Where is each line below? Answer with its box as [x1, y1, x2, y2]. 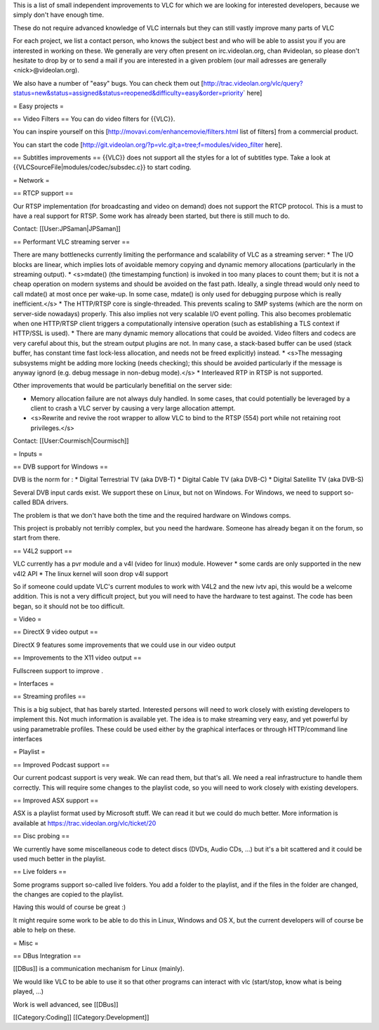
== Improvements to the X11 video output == [13, 653, 142, 662]
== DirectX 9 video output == [13, 627, 98, 636]
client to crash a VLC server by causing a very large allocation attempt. [30, 404, 236, 412]
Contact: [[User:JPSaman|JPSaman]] [13, 225, 121, 233]
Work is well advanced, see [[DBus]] [13, 1000, 119, 1008]
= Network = [13, 176, 50, 184]
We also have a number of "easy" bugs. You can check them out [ [13, 79, 204, 87]
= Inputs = [13, 450, 44, 458]
